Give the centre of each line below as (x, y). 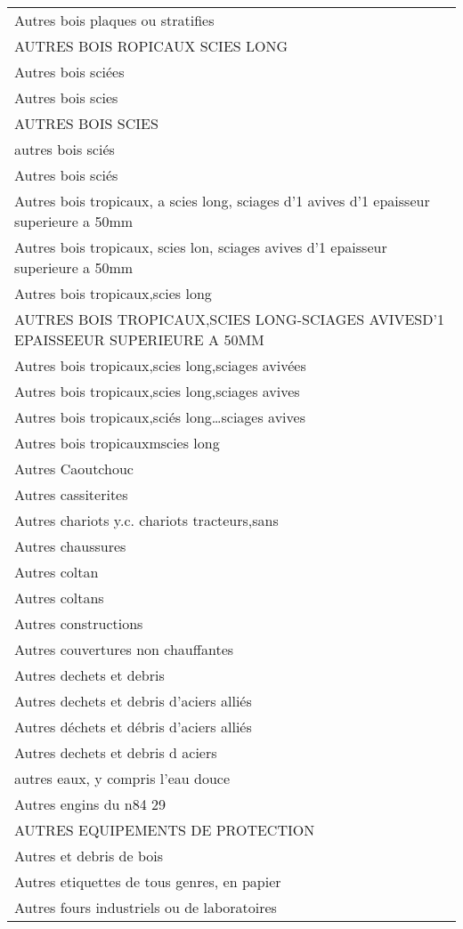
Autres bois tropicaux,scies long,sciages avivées (160, 365)
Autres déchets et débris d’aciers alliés (133, 727)
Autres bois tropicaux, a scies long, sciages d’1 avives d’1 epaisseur (222, 201)
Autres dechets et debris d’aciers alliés (133, 701)
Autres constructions (79, 623)
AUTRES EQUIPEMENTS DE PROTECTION (165, 830)
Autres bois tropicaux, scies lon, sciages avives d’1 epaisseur (201, 247)
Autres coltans (59, 598)
